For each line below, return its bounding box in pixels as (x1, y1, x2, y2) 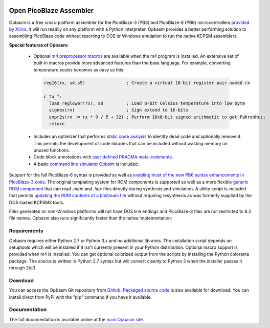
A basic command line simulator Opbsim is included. (33, 161, 139, 167)
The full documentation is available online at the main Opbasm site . (9, 316, 144, 322)
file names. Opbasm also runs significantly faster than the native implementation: (9, 215, 172, 221)
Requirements (9, 227, 44, 234)
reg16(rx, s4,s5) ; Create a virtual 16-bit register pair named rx (44, 80, 250, 86)
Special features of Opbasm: (9, 42, 68, 48)
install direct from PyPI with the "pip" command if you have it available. (9, 294, 152, 300)
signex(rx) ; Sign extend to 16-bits (49, 108, 188, 113)
